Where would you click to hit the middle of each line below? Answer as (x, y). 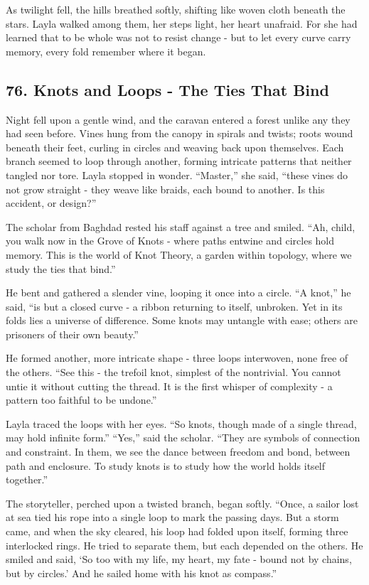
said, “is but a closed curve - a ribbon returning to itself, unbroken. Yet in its (174, 306)
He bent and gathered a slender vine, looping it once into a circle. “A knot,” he (178, 292)
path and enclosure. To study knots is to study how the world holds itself (166, 465)
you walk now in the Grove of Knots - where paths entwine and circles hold (170, 241)
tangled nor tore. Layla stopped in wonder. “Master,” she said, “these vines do (177, 175)
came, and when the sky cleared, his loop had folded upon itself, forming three (177, 531)
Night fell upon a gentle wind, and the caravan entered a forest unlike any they (178, 119)
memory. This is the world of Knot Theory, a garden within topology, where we (179, 254)
